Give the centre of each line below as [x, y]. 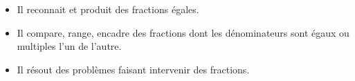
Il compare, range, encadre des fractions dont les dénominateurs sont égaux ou [183, 32]
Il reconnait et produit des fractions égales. [108, 9]
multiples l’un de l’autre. [69, 46]
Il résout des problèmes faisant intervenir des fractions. [133, 69]
